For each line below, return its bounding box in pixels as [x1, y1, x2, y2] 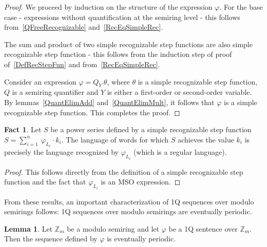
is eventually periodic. [107, 233, 176, 244]
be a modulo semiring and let [67, 223, 159, 234]
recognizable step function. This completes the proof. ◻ [4, 107, 180, 117]
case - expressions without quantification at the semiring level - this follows [4, 11, 240, 22]
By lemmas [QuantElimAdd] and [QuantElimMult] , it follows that [4, 96, 215, 107]
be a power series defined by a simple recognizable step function [50, 124, 252, 135]
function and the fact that [4, 176, 86, 187]
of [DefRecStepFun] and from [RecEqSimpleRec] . [4, 58, 160, 69]
